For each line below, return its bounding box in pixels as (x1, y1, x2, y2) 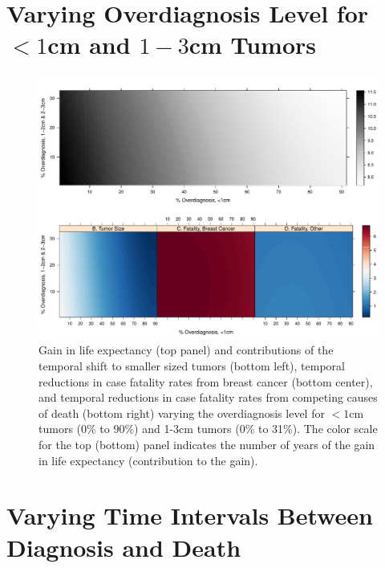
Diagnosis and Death (6, 530, 241, 563)
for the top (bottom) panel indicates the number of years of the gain (38, 435, 375, 452)
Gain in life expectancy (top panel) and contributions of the (38, 341, 334, 358)
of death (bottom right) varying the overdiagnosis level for (38, 404, 325, 421)
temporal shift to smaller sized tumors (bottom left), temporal (38, 358, 345, 374)
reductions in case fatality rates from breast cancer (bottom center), (38, 373, 373, 390)
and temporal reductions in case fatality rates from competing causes (38, 389, 378, 406)
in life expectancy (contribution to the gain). (38, 452, 258, 468)
